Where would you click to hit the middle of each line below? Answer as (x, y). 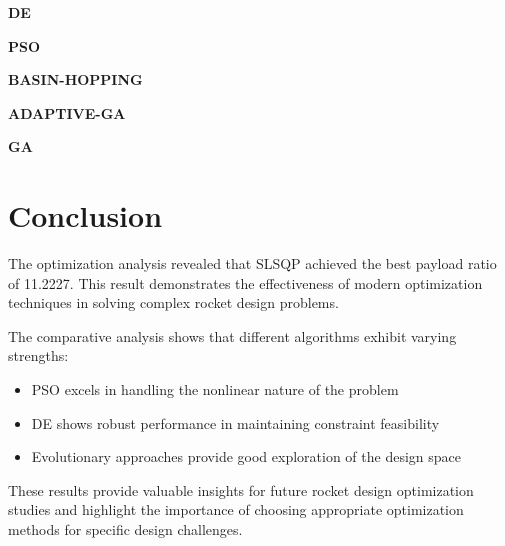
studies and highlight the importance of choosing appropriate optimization (236, 509)
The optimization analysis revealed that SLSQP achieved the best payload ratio (252, 263)
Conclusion (85, 215)
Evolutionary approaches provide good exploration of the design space (246, 456)
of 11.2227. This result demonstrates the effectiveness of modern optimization (245, 282)
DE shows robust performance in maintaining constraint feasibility (235, 422)
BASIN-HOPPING (75, 79)
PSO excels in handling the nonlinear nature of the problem (215, 389)
